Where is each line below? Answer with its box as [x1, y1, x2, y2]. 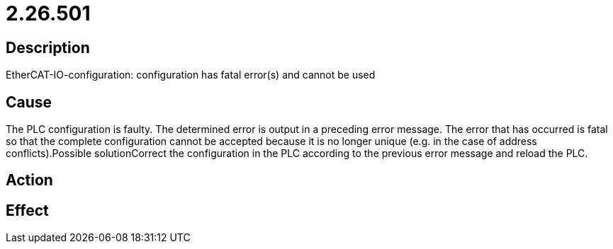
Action [6, 171, 53, 190]
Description [6, 38, 90, 57]
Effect [6, 201, 49, 219]
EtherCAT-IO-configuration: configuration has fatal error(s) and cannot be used [6, 69, 376, 81]
